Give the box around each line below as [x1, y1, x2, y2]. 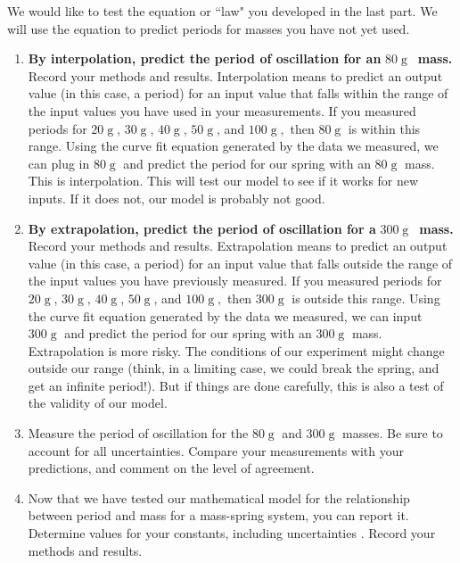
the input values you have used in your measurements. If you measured [28, 101, 416, 120]
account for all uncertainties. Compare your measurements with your [28, 441, 405, 460]
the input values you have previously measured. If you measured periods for [28, 271, 442, 290]
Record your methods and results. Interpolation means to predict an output [28, 66, 443, 85]
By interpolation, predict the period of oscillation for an [28, 49, 382, 68]
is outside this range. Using [292, 288, 440, 307]
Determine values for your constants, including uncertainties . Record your [28, 524, 436, 542]
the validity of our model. [28, 393, 168, 412]
